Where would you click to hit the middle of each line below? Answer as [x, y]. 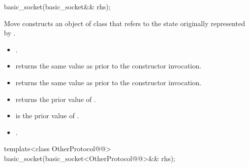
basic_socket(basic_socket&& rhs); [57, 6]
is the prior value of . [47, 116]
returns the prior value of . [56, 99]
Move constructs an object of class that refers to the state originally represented [124, 23]
